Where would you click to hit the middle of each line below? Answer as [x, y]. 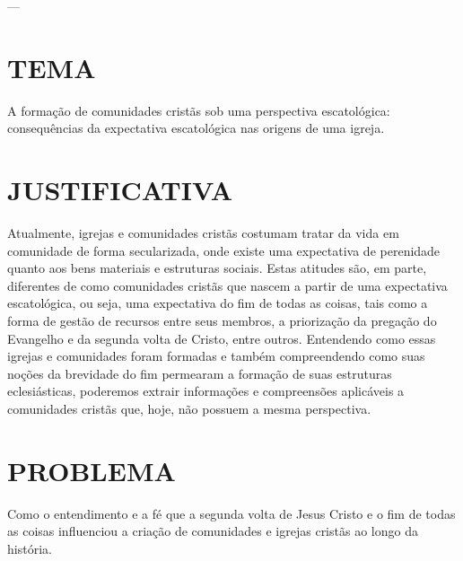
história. [30, 548]
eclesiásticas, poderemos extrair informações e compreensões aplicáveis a [206, 391]
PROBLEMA [92, 470]
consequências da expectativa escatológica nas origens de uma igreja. [196, 128]
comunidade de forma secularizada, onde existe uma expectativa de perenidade [224, 250]
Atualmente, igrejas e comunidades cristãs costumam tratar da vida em [203, 233]
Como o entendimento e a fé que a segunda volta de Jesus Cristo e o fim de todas [231, 513]
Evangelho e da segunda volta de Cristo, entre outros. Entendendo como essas [222, 338]
